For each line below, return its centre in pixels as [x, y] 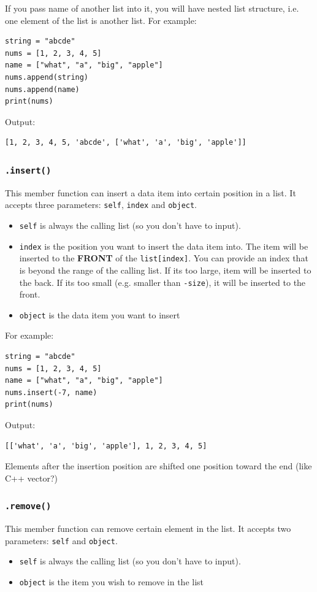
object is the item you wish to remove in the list [112, 582]
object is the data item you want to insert [100, 314]
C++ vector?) [31, 478]
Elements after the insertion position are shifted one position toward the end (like [158, 466]
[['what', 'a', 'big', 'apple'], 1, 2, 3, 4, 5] [106, 446]
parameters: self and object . [61, 540]
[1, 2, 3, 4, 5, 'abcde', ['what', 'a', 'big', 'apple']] [126, 143]
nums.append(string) [47, 77]
